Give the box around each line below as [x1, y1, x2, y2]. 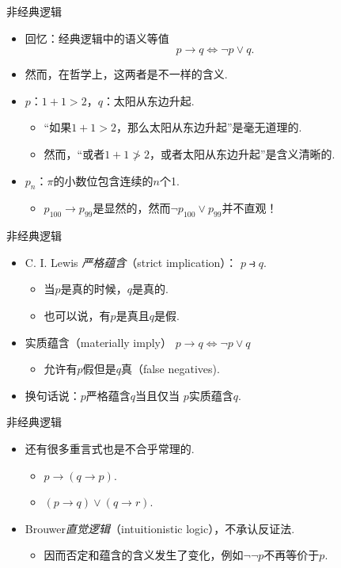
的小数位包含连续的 [53, 172, 153, 189]
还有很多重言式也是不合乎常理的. [25, 440, 195, 456]
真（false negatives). [120, 360, 220, 377]
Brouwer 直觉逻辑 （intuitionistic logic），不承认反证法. [25, 520, 295, 536]
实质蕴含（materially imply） [25, 334, 172, 350]
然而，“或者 [44, 145, 105, 162]
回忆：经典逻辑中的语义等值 [25, 29, 169, 46]
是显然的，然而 [93, 200, 171, 216]
